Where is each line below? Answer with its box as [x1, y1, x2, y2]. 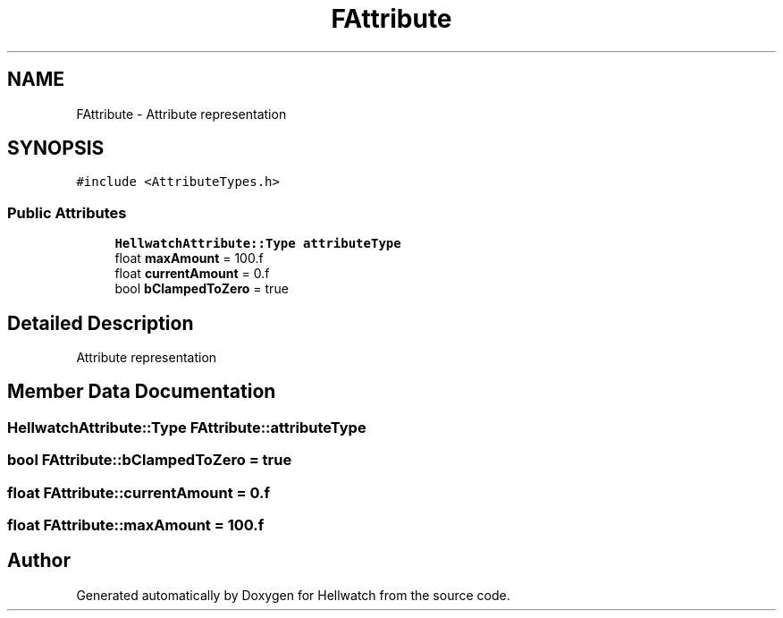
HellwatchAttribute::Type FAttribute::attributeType [7, 418, 366, 436]
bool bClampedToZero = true [114, 281, 289, 297]
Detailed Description [7, 311, 194, 334]
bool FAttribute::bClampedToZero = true [7, 451, 292, 470]
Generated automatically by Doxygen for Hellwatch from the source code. [76, 587, 510, 603]
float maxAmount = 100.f [114, 250, 264, 267]
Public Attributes [7, 203, 127, 222]
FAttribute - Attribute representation [76, 106, 287, 122]
